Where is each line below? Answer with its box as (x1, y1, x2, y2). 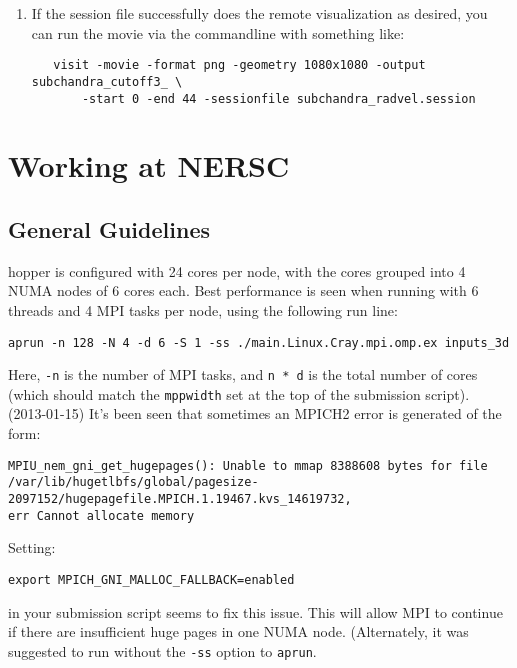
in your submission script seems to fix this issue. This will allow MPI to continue (8, 601, 503, 622)
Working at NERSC (8, 145, 290, 186)
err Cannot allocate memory (8, 508, 195, 523)
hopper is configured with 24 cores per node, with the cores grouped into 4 (8, 260, 466, 281)
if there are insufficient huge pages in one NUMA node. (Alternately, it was (8, 621, 469, 642)
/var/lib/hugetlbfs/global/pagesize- (8, 475, 259, 490)
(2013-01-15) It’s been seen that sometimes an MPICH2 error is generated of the (8, 403, 502, 424)
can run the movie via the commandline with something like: (31, 22, 405, 43)
